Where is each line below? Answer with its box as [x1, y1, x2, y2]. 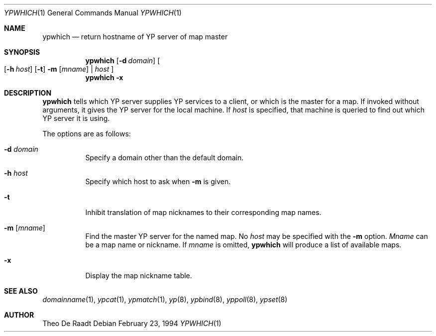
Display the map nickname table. [85, 271, 192, 280]
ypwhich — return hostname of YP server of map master [42, 32, 228, 41]
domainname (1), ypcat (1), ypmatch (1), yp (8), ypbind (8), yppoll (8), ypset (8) [42, 295, 288, 304]
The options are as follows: [42, 129, 131, 138]
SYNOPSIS [4, 48, 40, 56]
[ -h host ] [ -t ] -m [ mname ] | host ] [4, 65, 114, 73]
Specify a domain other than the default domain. [85, 153, 244, 162]
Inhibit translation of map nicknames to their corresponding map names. [85, 208, 322, 217]
